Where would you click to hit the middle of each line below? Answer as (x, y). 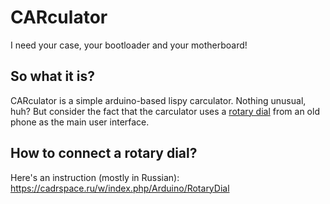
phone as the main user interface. (80, 122)
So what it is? (52, 76)
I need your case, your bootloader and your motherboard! (129, 45)
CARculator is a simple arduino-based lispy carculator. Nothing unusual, (158, 100)
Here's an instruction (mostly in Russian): (95, 177)
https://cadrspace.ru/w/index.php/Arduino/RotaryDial (120, 188)
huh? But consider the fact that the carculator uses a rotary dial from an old (165, 111)
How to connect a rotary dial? (104, 153)
